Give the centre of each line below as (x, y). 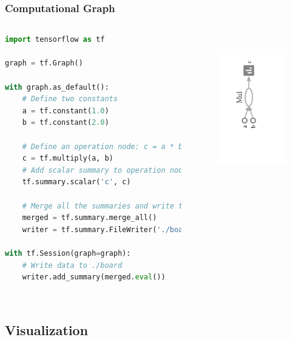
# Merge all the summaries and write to (105, 206)
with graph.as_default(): (57, 87)
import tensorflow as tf (55, 40)
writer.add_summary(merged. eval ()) (94, 277)
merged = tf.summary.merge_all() (89, 218)
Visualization (47, 329)
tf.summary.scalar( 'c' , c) (76, 182)
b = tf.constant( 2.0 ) (65, 123)
